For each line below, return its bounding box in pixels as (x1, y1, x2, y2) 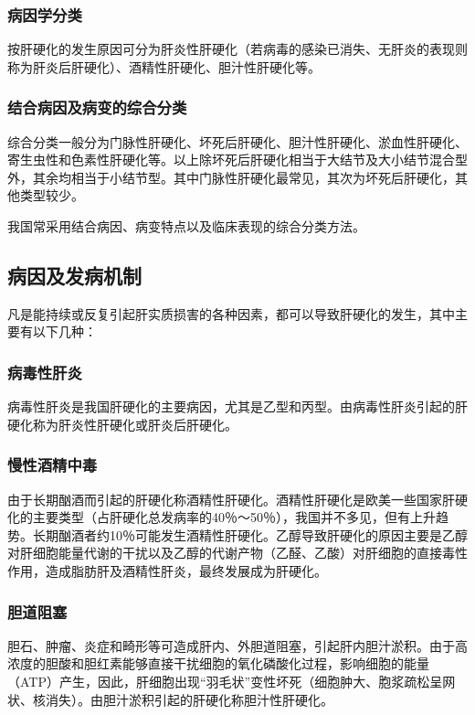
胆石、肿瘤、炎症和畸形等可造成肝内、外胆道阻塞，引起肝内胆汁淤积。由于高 (7, 635, 468, 655)
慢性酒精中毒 (7, 454, 98, 476)
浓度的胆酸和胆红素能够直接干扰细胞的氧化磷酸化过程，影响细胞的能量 (7, 654, 429, 673)
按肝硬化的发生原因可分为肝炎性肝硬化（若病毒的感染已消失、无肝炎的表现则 (7, 39, 468, 59)
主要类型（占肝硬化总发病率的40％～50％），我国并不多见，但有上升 (32, 507, 436, 527)
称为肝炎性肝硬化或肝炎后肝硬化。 (32, 414, 237, 433)
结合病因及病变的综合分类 (7, 96, 187, 119)
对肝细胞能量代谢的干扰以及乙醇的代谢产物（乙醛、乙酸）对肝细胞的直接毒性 (7, 543, 468, 562)
